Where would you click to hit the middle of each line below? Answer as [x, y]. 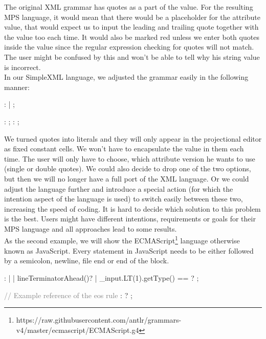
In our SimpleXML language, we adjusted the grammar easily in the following [126, 77]
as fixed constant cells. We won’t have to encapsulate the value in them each [124, 149]
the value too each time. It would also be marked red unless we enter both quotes [132, 37]
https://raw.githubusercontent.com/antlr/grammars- [99, 320]
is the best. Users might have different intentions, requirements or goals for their [130, 219]
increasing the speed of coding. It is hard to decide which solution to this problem [132, 208]
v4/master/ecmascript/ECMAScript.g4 [77, 330]
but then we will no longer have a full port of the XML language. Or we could [127, 178]
